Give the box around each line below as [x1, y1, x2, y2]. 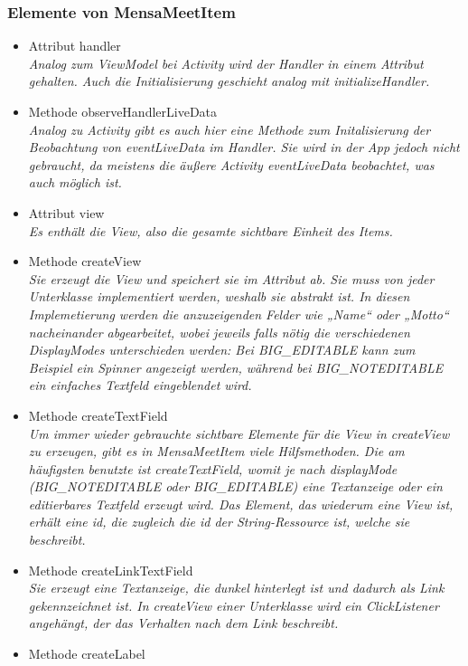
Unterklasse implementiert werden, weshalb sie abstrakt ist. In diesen [28, 287, 410, 306]
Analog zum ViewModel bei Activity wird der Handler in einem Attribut [28, 53, 424, 72]
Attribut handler [28, 36, 121, 55]
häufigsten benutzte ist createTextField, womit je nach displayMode [28, 459, 398, 478]
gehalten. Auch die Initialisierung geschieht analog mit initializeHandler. [28, 71, 430, 90]
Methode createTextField [28, 405, 168, 424]
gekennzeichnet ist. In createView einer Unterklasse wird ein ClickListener [28, 595, 439, 614]
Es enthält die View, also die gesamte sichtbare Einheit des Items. [28, 221, 393, 240]
